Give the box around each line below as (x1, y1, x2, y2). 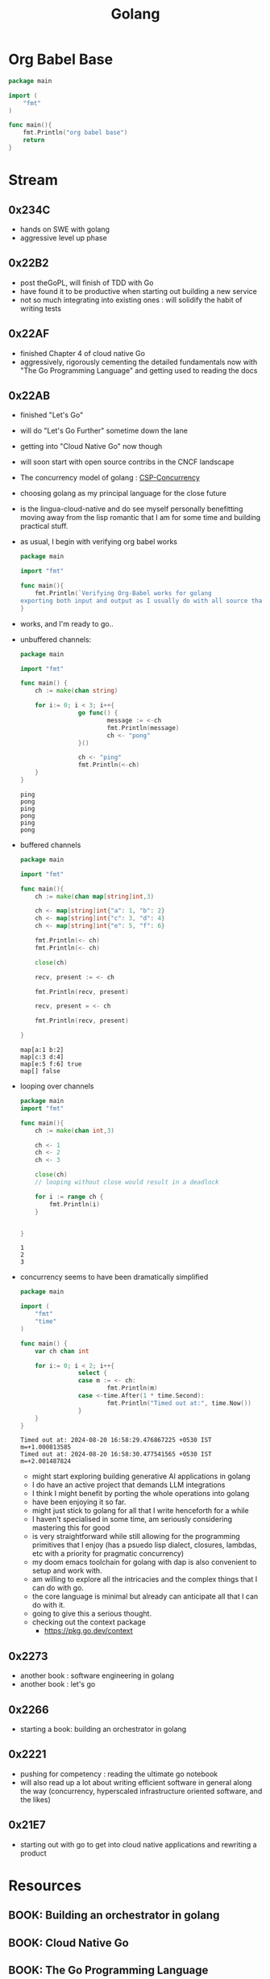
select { (77, 1369, 107, 1377)
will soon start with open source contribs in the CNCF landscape (19, 457, 235, 467)
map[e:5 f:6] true (19, 1060, 82, 1068)
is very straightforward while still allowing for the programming (31, 1532, 240, 1541)
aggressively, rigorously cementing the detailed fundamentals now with (19, 357, 258, 367)
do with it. (31, 1600, 66, 1610)
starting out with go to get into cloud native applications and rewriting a (19, 1839, 257, 1849)
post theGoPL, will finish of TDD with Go (19, 278, 154, 287)
